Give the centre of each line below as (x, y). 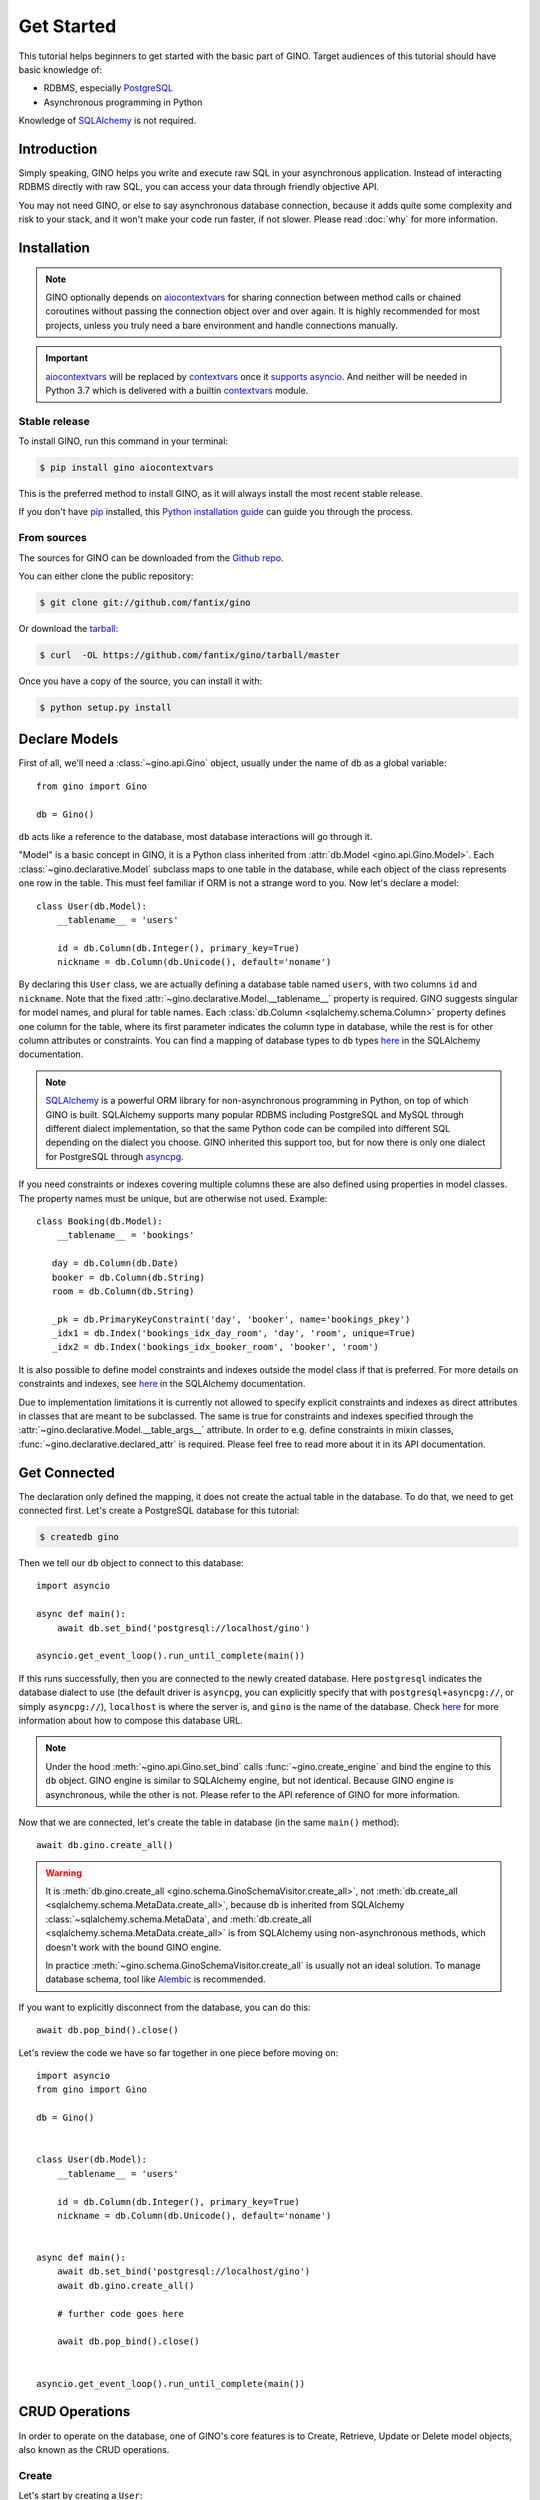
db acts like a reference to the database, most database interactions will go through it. (195, 836)
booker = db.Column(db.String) (128, 1277)
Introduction (58, 148)
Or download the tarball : (68, 628)
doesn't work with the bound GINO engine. (133, 1947)
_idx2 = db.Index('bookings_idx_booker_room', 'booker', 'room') (215, 1347)
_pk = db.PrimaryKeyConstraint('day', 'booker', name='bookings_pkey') (231, 1319)
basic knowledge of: (60, 69)
